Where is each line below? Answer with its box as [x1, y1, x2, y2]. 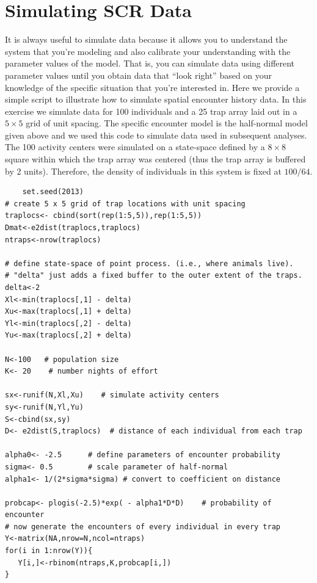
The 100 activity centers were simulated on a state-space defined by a [5, 140, 265, 153]
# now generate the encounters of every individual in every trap [5, 522, 281, 531]
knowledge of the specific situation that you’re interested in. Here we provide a [5, 81, 300, 93]
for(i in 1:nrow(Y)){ [5, 546, 93, 556]
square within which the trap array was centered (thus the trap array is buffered [5, 153, 306, 165]
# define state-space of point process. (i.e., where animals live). [5, 259, 294, 268]
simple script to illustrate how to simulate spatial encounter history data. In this [5, 93, 307, 106]
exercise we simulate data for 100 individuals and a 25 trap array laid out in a [5, 104, 297, 117]
